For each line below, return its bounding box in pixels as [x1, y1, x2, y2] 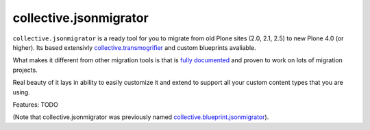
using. [12, 88, 30, 96]
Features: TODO [12, 100, 58, 109]
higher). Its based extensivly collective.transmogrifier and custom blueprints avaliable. [12, 43, 256, 51]
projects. [12, 66, 38, 74]
